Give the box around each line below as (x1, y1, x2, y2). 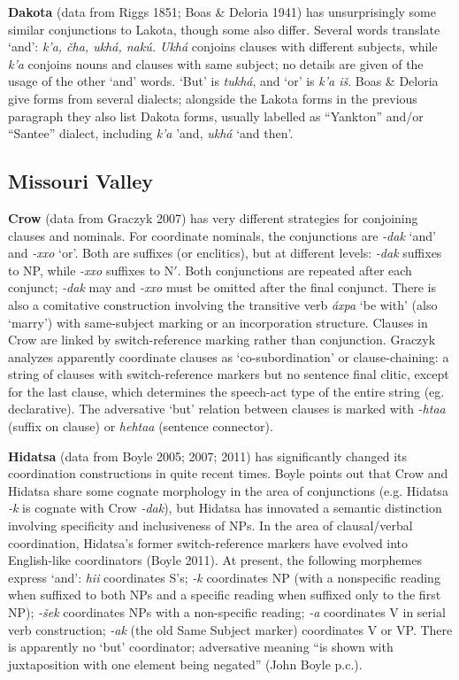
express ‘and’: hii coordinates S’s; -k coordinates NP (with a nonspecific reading (8, 568, 440, 586)
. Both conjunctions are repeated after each (177, 260, 412, 279)
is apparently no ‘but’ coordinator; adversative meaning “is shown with (8, 637, 394, 656)
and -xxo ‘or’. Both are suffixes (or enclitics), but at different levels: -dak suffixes (8, 243, 442, 262)
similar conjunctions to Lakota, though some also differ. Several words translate (8, 19, 440, 38)
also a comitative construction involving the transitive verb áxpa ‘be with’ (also (8, 295, 438, 313)
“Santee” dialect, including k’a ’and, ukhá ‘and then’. (8, 124, 294, 143)
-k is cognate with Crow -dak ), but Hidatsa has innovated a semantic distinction (8, 498, 442, 517)
